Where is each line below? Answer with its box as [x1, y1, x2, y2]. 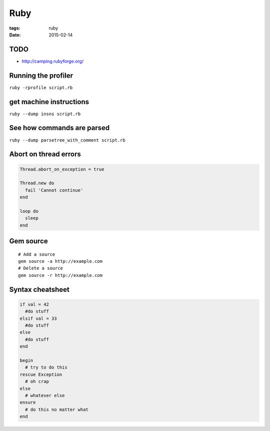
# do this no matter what [25, 406, 88, 412]
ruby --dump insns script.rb [9, 111, 81, 117]
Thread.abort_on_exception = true [19, 166, 104, 172]
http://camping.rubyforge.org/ [21, 58, 84, 64]
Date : [9, 32, 21, 38]
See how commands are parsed [9, 124, 110, 132]
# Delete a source [18, 265, 63, 271]
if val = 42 [19, 301, 49, 307]
